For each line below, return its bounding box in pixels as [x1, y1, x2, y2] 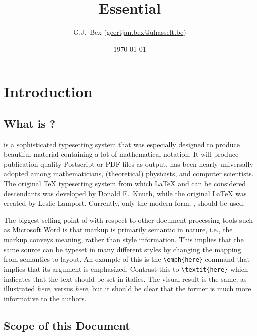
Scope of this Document [4, 317, 130, 333]
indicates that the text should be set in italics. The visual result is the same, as [4, 273, 247, 284]
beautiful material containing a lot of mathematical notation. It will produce [4, 149, 239, 159]
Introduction [4, 81, 93, 102]
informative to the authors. [4, 293, 87, 303]
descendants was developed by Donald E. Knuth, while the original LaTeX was [4, 188, 247, 198]
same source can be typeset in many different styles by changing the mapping [4, 244, 241, 254]
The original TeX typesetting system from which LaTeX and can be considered [4, 178, 246, 189]
